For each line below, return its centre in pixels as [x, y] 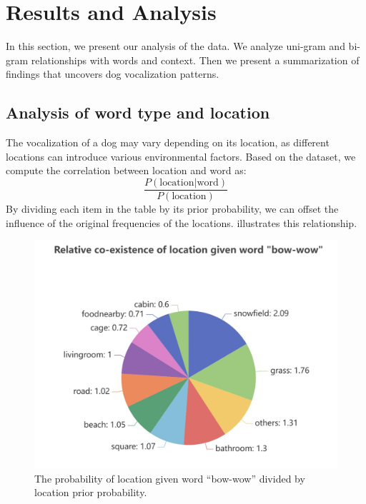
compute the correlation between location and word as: [126, 170]
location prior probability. [91, 492]
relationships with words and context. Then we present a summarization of [195, 60]
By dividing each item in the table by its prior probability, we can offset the [172, 208]
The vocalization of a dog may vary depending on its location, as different [168, 142]
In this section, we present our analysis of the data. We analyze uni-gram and [175, 46]
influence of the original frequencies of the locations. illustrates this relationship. [182, 222]
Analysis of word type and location [138, 112]
